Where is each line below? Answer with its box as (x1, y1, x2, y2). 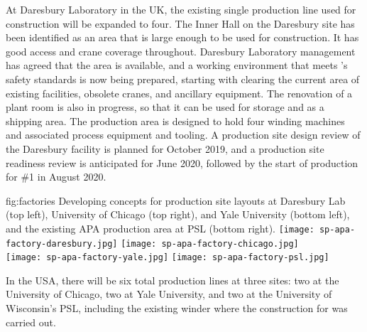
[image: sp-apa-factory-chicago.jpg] (121, 238, 299, 249)
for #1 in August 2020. (6, 169, 106, 184)
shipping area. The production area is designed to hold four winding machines (6, 113, 345, 128)
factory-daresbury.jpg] (6, 238, 118, 249)
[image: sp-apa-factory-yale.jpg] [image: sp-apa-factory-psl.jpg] (6, 252, 329, 263)
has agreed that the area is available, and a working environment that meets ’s (6, 58, 348, 73)
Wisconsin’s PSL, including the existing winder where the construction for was (6, 301, 348, 316)
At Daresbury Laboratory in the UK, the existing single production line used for (6, 2, 356, 16)
